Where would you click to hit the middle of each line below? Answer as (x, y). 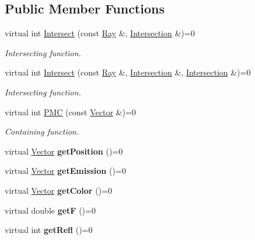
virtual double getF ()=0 (50, 210)
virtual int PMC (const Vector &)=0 (70, 112)
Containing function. (42, 131)
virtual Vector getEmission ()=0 (65, 171)
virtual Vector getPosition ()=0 (64, 151)
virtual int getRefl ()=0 (49, 230)
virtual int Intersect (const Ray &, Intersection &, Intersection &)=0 (128, 72)
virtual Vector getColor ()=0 (58, 190)
